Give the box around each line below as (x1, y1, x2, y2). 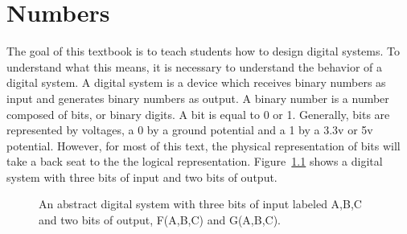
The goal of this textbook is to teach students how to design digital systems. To (6, 43, 401, 60)
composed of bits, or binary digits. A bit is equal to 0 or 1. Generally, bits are (6, 105, 390, 122)
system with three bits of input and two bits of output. (6, 168, 277, 185)
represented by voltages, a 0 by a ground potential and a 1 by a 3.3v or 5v (6, 121, 373, 138)
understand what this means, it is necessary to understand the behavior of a (6, 58, 382, 75)
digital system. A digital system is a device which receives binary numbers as (6, 74, 386, 91)
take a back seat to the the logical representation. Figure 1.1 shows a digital (6, 153, 383, 170)
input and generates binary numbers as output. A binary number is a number (6, 89, 389, 106)
